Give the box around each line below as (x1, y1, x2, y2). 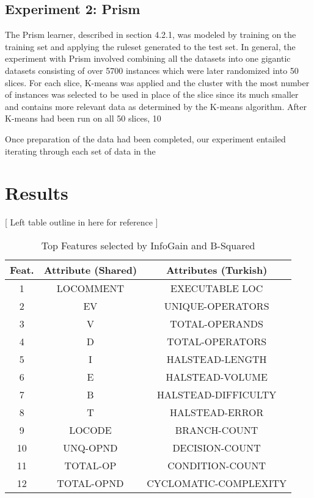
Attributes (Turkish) (166, 262, 268, 277)
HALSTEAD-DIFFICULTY (156, 387, 277, 401)
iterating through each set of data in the (5, 144, 156, 157)
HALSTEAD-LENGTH (166, 351, 267, 366)
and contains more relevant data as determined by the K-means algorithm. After (5, 100, 307, 112)
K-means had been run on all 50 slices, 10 (5, 112, 161, 125)
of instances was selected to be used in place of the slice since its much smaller (5, 88, 299, 101)
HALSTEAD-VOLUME (166, 369, 268, 384)
